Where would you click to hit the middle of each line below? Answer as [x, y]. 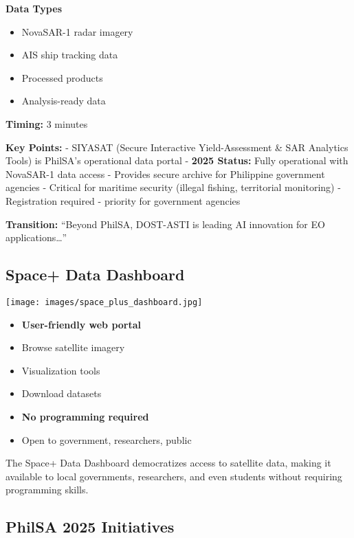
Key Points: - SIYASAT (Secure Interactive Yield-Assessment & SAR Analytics [177, 147]
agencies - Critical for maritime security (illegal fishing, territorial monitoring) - [173, 187]
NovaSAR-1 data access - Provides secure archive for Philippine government [165, 173]
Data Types [34, 8]
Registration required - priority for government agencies [123, 200]
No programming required [85, 416]
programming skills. [47, 490]
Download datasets [62, 393]
